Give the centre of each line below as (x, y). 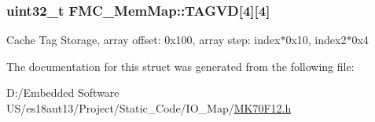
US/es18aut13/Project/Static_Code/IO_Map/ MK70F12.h (149, 108)
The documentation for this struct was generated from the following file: (180, 66)
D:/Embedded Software (63, 92)
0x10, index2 (316, 40)
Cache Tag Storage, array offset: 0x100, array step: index (143, 40)
